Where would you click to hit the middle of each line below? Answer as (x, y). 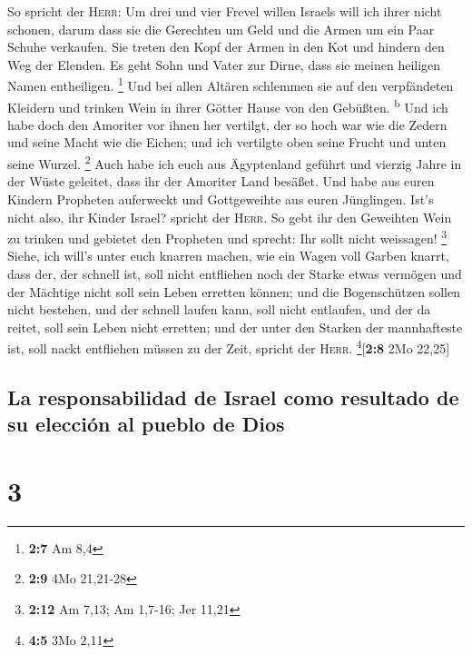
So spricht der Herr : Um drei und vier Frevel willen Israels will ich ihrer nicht (225, 11)
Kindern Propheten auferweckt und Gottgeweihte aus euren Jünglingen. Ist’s (221, 198)
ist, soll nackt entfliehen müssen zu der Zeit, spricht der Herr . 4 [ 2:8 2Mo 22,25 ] (229, 347)
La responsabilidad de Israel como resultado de (233, 397)
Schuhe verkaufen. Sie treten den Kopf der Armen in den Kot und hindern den (226, 47)
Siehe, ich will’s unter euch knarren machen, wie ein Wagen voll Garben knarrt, (228, 256)
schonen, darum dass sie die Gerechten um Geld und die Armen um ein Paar (221, 29)
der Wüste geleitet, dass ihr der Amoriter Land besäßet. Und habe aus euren (221, 181)
